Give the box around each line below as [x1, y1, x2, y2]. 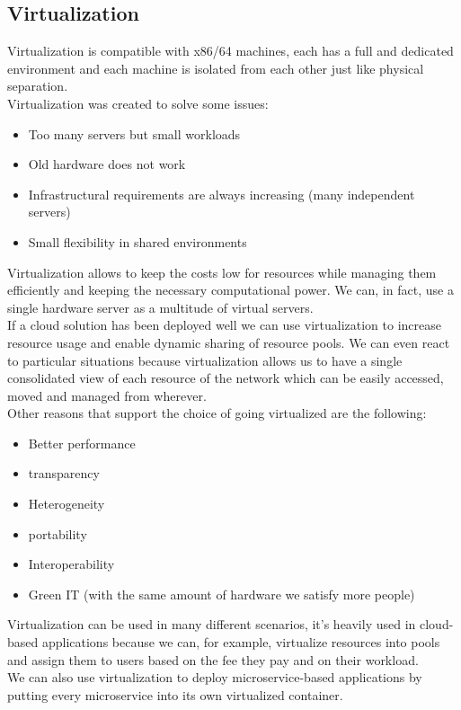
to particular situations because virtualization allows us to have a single [7, 351, 403, 369]
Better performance [28, 433, 136, 452]
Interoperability [28, 555, 115, 573]
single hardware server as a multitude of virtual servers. [7, 297, 314, 316]
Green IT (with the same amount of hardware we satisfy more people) [28, 584, 415, 603]
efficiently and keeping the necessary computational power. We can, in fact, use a [7, 280, 454, 299]
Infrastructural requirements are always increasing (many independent [28, 184, 415, 203]
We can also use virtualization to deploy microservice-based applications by [7, 668, 422, 687]
